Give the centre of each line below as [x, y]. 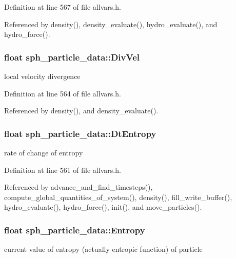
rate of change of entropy [44, 152]
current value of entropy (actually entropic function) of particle [103, 249]
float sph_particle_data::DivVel [72, 57]
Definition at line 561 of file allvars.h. [63, 170]
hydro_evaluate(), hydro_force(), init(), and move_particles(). [103, 207]
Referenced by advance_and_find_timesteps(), [78, 187]
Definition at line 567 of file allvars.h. [63, 7]
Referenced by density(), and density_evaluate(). [81, 111]
